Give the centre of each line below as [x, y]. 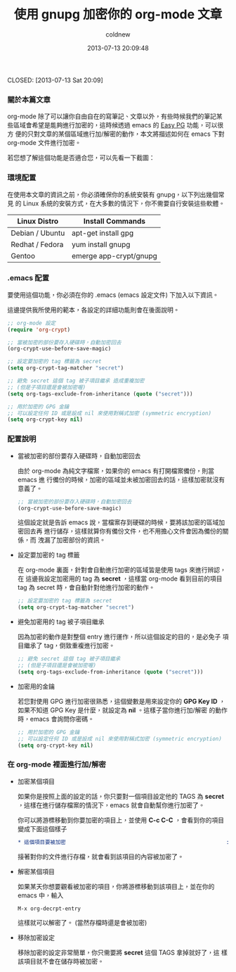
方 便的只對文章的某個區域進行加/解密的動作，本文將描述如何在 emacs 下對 [116, 134]
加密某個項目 [36, 781]
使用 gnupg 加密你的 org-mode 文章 [118, 14]
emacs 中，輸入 [40, 895]
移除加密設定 [36, 938]
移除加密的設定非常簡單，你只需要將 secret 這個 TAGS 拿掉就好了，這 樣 [123, 952]
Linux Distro [38, 221]
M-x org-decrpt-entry [49, 909]
